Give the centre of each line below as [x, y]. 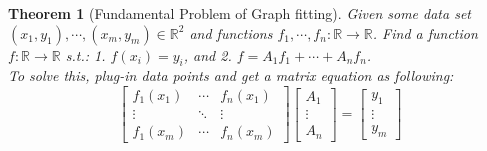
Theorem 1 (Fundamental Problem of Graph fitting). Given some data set [239, 13]
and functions [231, 32]
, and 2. [207, 54]
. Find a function [425, 32]
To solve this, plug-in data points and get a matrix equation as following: [231, 75]
